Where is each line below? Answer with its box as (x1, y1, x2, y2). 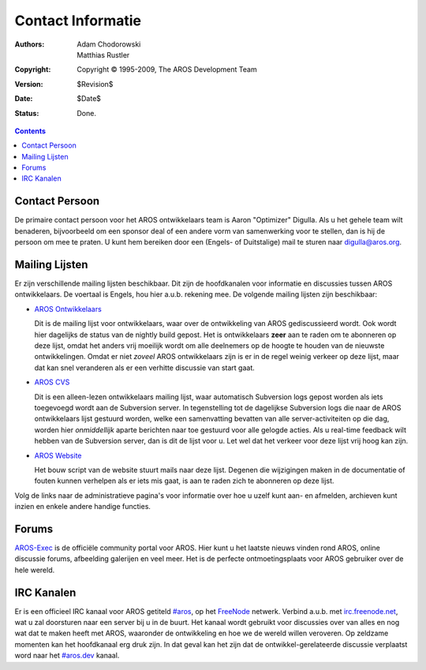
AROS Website (34, 451, 82, 460)
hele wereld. (14, 565, 55, 575)
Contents (14, 126, 47, 136)
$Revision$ (77, 79, 114, 88)
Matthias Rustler (77, 50, 130, 59)
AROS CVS (34, 377, 70, 387)
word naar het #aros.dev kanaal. (14, 651, 120, 661)
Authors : (14, 39, 45, 49)
